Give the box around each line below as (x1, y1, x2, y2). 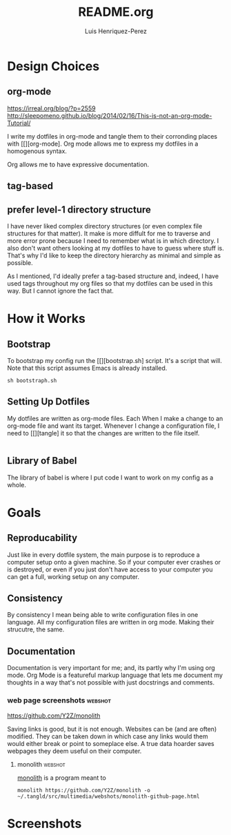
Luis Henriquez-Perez (85, 27, 147, 35)
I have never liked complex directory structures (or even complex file (7, 222, 203, 230)
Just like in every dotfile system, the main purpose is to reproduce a (7, 550, 200, 559)
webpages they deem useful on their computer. (7, 747, 142, 755)
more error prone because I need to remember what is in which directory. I (7, 236, 219, 245)
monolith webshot (17, 760, 66, 768)
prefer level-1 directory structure (7, 204, 152, 215)
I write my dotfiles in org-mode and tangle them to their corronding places (7, 132, 218, 140)
